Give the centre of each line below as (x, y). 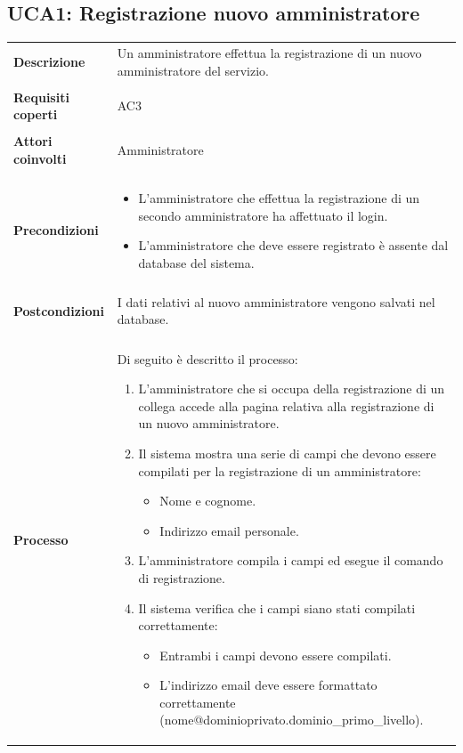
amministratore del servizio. (193, 70)
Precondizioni (56, 230)
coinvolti (40, 158)
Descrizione (49, 61)
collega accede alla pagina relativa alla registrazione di (286, 405)
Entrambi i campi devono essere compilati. (276, 655)
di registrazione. (182, 577)
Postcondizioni (59, 310)
